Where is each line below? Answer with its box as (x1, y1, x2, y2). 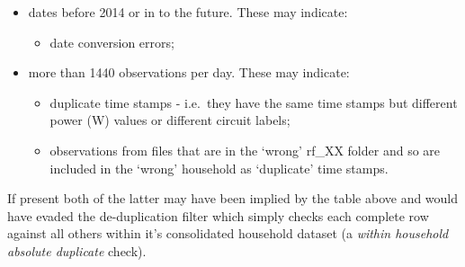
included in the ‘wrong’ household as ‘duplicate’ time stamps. (49, 158, 389, 177)
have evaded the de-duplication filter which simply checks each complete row (7, 206, 429, 225)
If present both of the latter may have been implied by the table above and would (7, 189, 459, 208)
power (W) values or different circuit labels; (49, 111, 291, 129)
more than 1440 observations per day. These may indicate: (28, 63, 350, 82)
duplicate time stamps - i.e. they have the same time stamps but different (49, 93, 458, 111)
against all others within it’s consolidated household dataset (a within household (7, 224, 449, 243)
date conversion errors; (49, 32, 174, 51)
